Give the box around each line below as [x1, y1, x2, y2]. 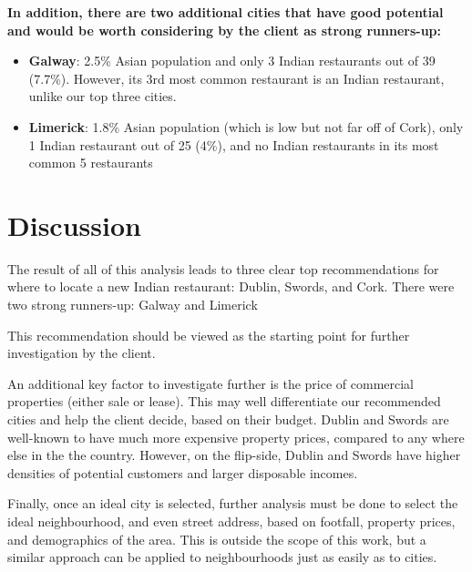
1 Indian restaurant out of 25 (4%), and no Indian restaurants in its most [28, 135, 439, 154]
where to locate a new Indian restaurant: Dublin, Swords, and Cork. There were [7, 277, 455, 296]
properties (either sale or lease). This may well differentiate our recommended [7, 392, 441, 411]
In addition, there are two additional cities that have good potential [7, 3, 444, 21]
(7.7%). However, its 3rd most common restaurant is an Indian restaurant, [28, 68, 445, 87]
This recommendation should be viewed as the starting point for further [7, 325, 410, 344]
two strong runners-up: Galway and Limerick [7, 295, 258, 314]
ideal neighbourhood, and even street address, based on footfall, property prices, [7, 512, 456, 530]
